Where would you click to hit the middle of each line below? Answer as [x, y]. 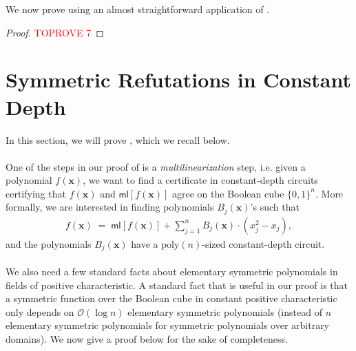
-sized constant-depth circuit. [263, 243]
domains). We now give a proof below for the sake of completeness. [147, 338]
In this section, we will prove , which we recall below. [118, 139]
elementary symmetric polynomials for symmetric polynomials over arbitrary [168, 325]
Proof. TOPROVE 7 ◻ [55, 32]
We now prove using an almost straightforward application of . [138, 9]
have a [145, 243]
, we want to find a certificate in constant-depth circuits [200, 180]
